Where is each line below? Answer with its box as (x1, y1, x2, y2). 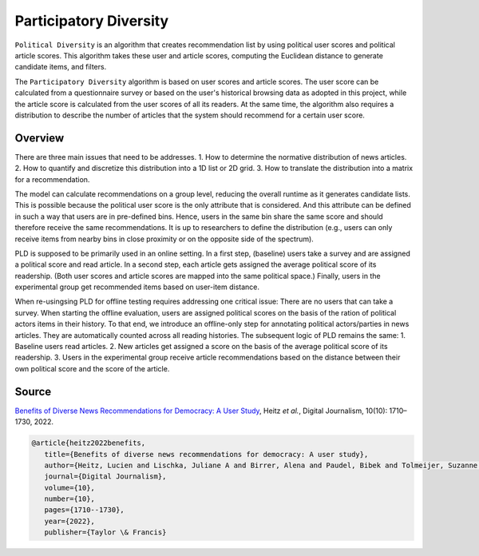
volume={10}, (44, 483, 96, 492)
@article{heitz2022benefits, (31, 439, 146, 447)
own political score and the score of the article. (14, 363, 170, 373)
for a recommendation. (14, 174, 90, 184)
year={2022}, (44, 516, 96, 526)
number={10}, (44, 494, 96, 503)
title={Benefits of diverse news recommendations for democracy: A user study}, (44, 450, 369, 459)
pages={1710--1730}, (44, 506, 125, 514)
